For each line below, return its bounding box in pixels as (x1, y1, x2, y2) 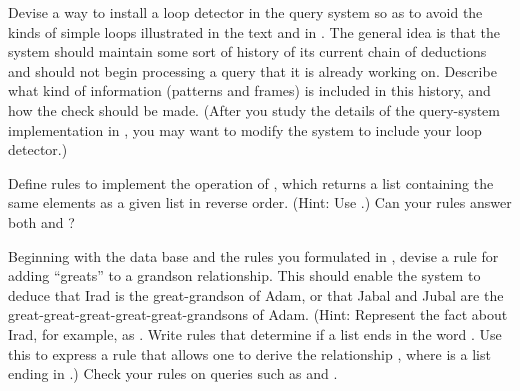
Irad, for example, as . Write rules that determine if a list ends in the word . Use (8, 323, 502, 344)
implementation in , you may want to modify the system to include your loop (8, 119, 482, 140)
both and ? (8, 211, 75, 232)
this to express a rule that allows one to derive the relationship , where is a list (8, 343, 491, 364)
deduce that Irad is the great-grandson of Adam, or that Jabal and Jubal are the (8, 284, 504, 305)
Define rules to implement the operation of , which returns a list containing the (8, 172, 494, 193)
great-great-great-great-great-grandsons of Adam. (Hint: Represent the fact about (8, 304, 508, 325)
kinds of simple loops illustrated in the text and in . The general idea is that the (8, 21, 501, 42)
